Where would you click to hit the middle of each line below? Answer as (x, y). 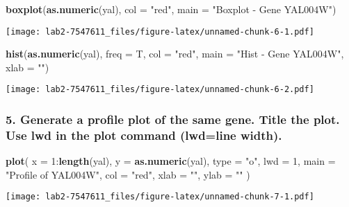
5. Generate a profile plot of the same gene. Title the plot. (173, 119)
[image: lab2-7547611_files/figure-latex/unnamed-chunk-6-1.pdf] (160, 31)
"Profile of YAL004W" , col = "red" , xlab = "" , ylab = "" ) (128, 174)
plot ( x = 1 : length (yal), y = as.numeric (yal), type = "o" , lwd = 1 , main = (171, 161)
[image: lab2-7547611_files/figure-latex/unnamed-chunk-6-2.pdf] (160, 90)
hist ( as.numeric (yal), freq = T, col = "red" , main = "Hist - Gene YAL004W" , (175, 54)
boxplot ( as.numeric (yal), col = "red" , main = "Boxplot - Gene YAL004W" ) (171, 9)
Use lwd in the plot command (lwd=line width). (144, 135)
